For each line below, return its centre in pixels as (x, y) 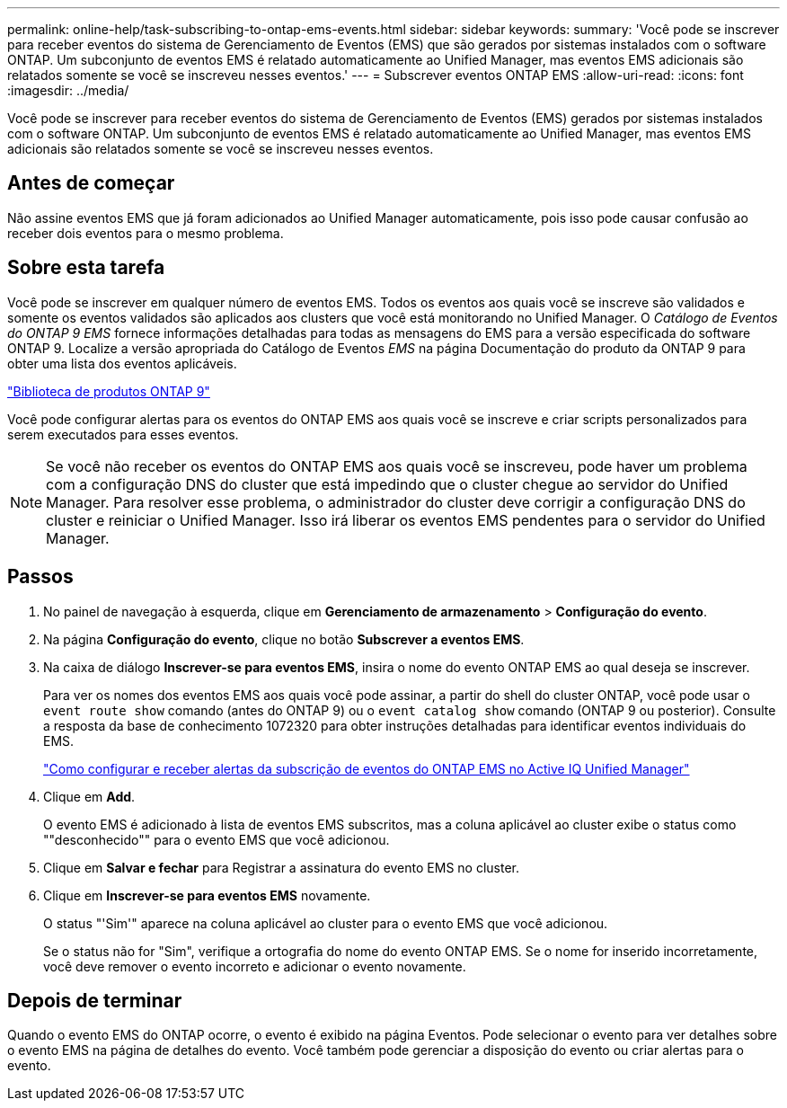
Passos (40, 577)
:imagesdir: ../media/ (68, 90)
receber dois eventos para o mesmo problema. (146, 233)
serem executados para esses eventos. (123, 434)
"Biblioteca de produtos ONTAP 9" (109, 391)
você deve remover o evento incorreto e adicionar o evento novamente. (255, 966)
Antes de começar (91, 183)
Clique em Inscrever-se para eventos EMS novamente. (207, 895)
